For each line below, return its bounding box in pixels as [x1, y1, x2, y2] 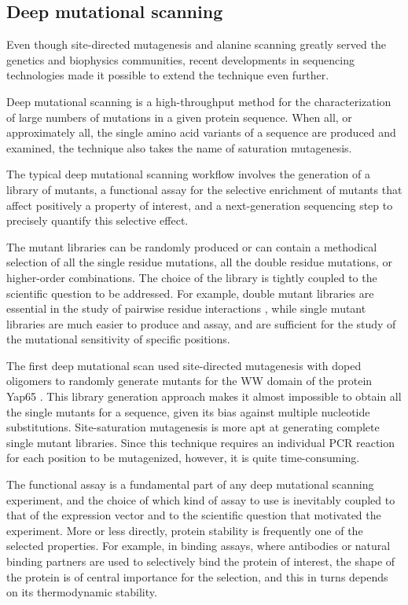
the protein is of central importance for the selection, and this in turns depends [6, 568, 388, 585]
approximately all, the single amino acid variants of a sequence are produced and [6, 124, 396, 141]
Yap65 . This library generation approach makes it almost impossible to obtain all [6, 388, 402, 405]
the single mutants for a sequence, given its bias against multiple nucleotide [6, 403, 370, 420]
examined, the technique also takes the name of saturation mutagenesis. [6, 139, 352, 156]
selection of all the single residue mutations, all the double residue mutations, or [6, 254, 392, 270]
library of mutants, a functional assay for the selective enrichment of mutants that [6, 181, 402, 197]
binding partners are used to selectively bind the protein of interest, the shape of [6, 553, 395, 570]
